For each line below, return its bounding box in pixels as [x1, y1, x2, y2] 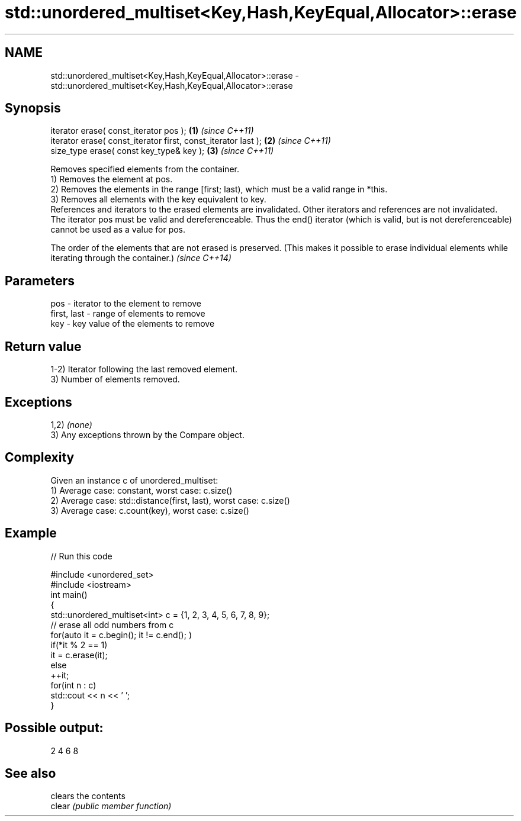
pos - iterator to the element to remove [50, 298, 202, 309]
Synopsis [5, 101, 61, 116]
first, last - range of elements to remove [50, 308, 205, 319]
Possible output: [5, 720, 104, 736]
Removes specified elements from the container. [50, 164, 239, 175]
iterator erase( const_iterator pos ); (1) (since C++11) [50, 125, 254, 136]
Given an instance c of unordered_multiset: [50, 475, 218, 485]
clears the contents [50, 791, 126, 801]
